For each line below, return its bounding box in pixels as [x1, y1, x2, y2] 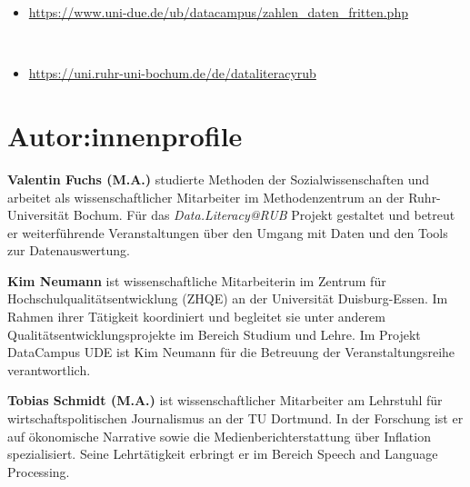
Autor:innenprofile [7, 116, 243, 154]
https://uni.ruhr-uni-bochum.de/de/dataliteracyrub [28, 64, 316, 83]
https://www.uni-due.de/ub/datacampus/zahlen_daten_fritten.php [28, 3, 408, 21]
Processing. [7, 462, 70, 481]
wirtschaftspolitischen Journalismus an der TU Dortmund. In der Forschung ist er [7, 409, 464, 428]
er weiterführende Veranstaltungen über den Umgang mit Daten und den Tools [7, 223, 448, 242]
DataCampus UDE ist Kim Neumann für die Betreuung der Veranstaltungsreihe [7, 343, 455, 362]
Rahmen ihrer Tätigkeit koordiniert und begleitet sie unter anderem [7, 307, 385, 326]
